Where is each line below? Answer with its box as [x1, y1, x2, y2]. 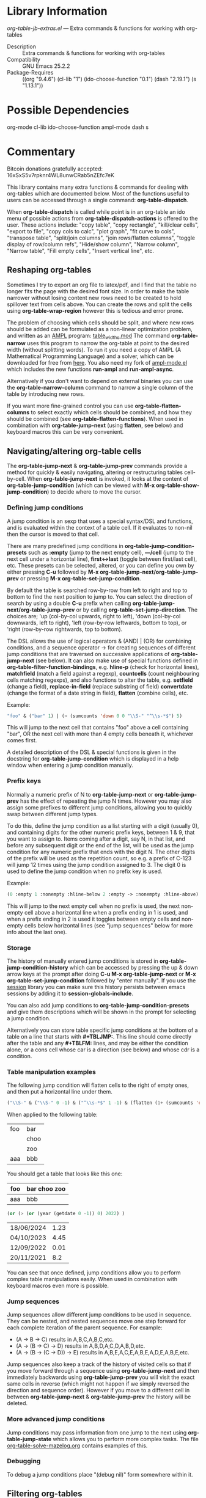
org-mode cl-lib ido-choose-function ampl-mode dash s [7, 123, 149, 131]
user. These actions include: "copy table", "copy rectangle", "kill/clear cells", [7, 221, 199, 228]
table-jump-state [7, 1435, 51, 1442]
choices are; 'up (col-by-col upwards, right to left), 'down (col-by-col [7, 612, 181, 619]
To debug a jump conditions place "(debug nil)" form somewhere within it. [7, 1471, 193, 1478]
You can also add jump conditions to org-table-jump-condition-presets [7, 1001, 189, 1009]
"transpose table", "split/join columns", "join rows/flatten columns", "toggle [7, 234, 195, 241]
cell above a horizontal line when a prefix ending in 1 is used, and [24, 908, 188, 916]
